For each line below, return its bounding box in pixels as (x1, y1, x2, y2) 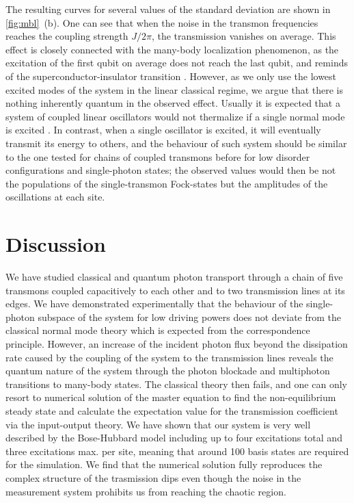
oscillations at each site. (5, 190, 105, 204)
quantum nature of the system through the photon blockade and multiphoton (5, 363, 330, 378)
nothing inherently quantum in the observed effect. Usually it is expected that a (5, 96, 340, 110)
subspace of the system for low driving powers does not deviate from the (38, 309, 341, 324)
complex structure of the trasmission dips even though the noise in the (5, 470, 301, 485)
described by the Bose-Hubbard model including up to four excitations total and (5, 430, 342, 445)
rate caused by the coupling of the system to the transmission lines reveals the (5, 350, 333, 364)
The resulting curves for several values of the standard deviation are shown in (5, 2, 331, 16)
